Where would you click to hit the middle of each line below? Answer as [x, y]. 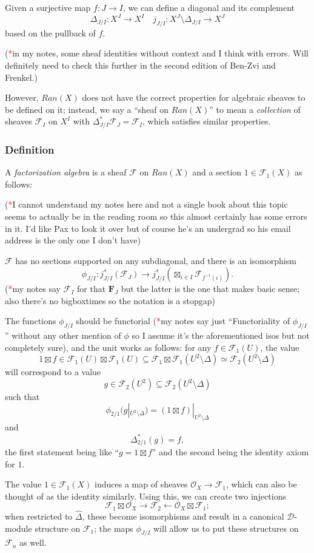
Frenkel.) [21, 77]
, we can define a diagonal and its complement [209, 7]
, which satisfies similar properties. [207, 121]
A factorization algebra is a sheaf [66, 172]
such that [22, 397]
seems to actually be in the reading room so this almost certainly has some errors [156, 216]
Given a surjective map [48, 7]
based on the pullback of [50, 32]
